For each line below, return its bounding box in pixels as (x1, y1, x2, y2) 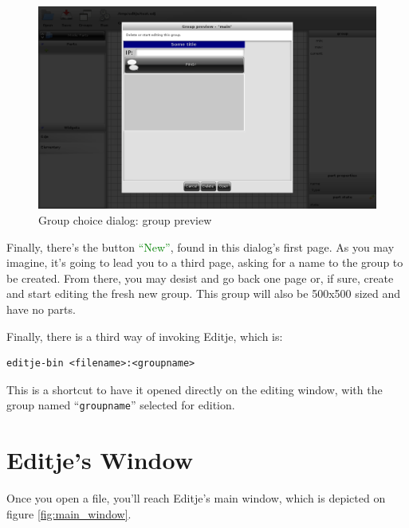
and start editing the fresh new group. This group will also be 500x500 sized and (6, 285, 401, 302)
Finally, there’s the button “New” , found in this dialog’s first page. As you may (6, 238, 395, 255)
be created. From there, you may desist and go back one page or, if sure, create (6, 269, 394, 286)
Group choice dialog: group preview (38, 211, 212, 228)
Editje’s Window (6, 444, 193, 476)
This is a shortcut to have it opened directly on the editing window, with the (6, 381, 383, 397)
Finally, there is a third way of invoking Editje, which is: (6, 327, 283, 344)
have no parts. (6, 300, 76, 317)
